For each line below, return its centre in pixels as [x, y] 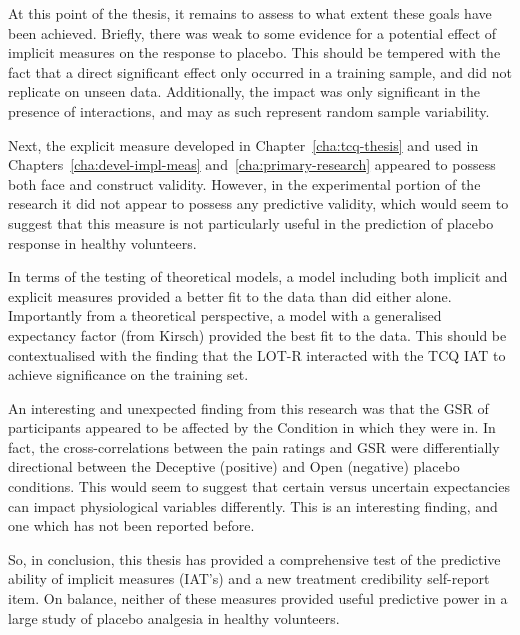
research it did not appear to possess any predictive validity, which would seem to [258, 203]
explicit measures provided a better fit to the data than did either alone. [230, 295]
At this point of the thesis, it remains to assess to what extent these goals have [250, 13]
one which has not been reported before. [131, 525]
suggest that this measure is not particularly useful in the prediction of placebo [251, 222]
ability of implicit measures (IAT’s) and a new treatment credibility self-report [249, 578]
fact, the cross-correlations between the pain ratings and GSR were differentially [254, 446]
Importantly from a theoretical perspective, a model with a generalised [225, 315]
